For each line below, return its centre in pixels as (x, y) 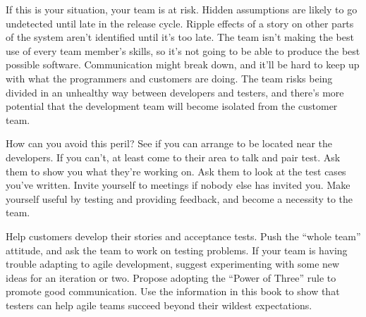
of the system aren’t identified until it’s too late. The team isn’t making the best (180, 37)
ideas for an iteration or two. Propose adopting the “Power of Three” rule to (171, 277)
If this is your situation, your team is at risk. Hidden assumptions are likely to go (182, 9)
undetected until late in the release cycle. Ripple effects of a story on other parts (180, 23)
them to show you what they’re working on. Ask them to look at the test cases (176, 171)
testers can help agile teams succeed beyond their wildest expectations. (159, 305)
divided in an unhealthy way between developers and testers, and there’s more (175, 92)
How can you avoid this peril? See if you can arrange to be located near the (169, 143)
